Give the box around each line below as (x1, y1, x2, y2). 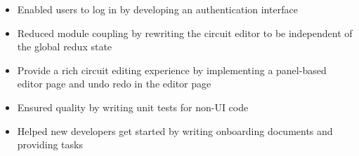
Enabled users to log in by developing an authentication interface (17, 2, 298, 16)
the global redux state (17, 39, 112, 54)
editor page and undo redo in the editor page (17, 76, 211, 91)
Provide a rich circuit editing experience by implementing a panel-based (17, 62, 327, 77)
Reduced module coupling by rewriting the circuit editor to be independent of (17, 25, 353, 40)
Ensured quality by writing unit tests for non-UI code (17, 99, 249, 114)
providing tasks (17, 137, 83, 152)
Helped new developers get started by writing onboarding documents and (17, 123, 333, 138)
